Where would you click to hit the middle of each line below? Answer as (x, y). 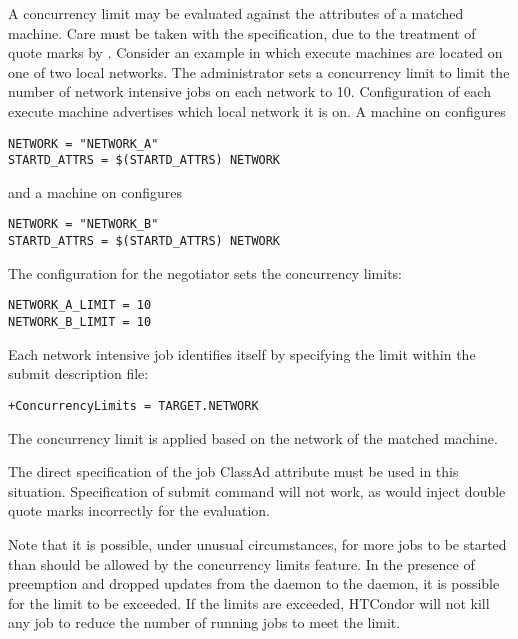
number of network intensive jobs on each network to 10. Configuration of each (249, 91)
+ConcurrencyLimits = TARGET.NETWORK (133, 405)
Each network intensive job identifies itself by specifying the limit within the (242, 353)
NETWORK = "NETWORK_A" (83, 143)
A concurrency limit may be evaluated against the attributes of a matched (236, 13)
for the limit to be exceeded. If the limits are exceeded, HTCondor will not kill (249, 602)
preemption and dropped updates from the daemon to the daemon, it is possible (254, 583)
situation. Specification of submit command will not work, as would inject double (257, 490)
